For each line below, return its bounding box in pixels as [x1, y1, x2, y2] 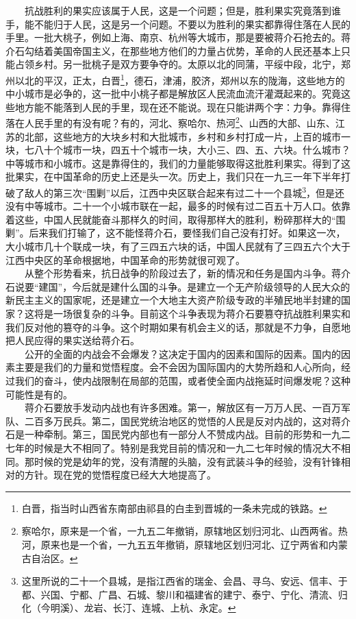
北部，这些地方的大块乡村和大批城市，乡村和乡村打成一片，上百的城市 [24, 129, 341, 143]
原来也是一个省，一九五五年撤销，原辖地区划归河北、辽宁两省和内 [40, 537, 338, 551]
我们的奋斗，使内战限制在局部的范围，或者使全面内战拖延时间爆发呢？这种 [14, 374, 351, 387]
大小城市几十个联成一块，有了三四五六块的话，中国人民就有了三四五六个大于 [5, 239, 351, 254]
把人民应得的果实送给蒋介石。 [5, 333, 140, 348]
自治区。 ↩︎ [31, 550, 78, 565]
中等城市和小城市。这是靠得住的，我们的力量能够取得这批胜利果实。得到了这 [5, 156, 351, 170]
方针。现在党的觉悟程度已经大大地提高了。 [24, 468, 216, 482]
